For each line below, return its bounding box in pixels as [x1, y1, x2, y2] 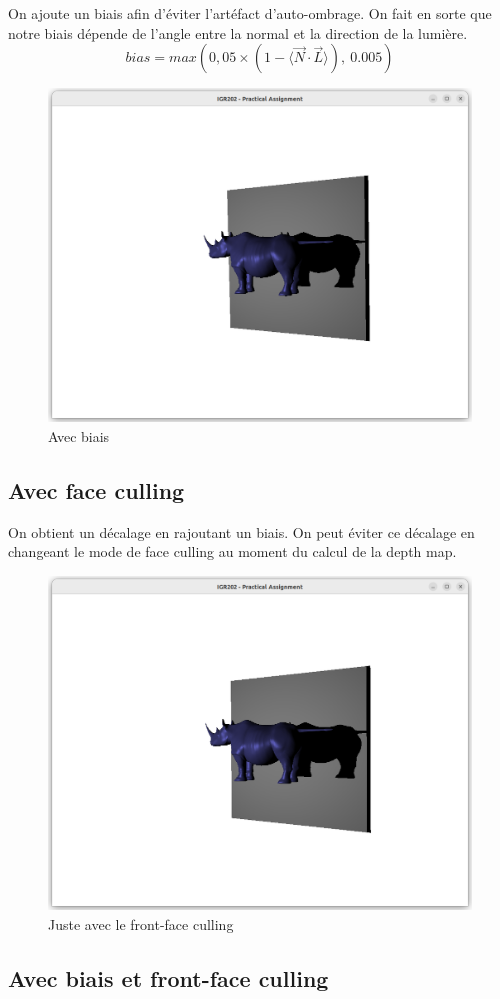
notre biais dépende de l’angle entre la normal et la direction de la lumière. [8, 22, 468, 43]
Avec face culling [8, 474, 185, 505]
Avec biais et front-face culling [8, 962, 329, 993]
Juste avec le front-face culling [48, 913, 234, 934]
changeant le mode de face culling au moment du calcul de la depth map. [8, 541, 457, 562]
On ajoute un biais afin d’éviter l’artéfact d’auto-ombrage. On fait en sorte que [8, 3, 492, 23]
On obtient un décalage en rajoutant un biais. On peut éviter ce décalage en [8, 521, 475, 542]
